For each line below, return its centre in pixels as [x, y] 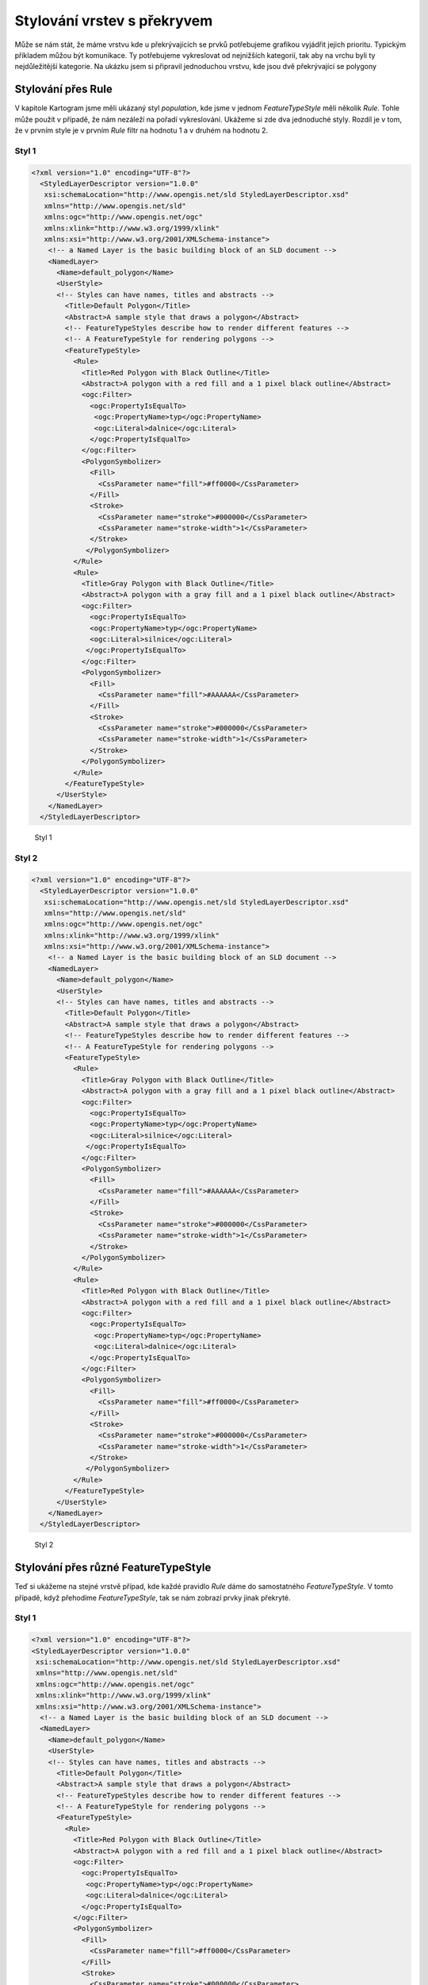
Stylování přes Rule [63, 89]
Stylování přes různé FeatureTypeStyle [113, 1568]
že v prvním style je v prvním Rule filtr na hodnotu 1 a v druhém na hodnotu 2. [141, 130]
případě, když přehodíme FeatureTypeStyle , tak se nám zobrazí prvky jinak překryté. [153, 1598]
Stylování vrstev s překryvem [114, 21]
